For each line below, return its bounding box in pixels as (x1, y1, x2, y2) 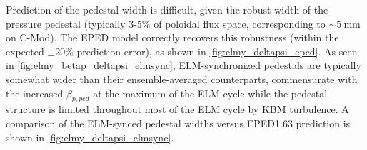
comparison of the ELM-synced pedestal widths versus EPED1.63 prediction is (6, 115, 351, 130)
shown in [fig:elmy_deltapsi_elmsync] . (6, 129, 174, 144)
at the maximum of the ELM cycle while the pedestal (93, 85, 328, 100)
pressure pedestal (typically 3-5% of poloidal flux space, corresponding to (6, 16, 326, 31)
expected (6, 43, 44, 58)
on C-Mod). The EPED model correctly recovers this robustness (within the (6, 30, 339, 45)
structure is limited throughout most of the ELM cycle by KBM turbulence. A (6, 102, 349, 117)
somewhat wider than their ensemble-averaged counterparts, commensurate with (6, 71, 358, 86)
